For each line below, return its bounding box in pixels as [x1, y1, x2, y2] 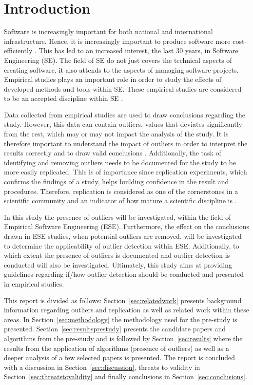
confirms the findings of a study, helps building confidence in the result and [4, 176, 229, 187]
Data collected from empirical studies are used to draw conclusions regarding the [4, 109, 246, 119]
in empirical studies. [4, 278, 64, 289]
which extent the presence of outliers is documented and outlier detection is [4, 250, 230, 260]
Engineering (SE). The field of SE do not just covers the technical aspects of [4, 55, 232, 65]
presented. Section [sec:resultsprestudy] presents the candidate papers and [4, 324, 226, 334]
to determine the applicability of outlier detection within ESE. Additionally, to [4, 240, 239, 250]
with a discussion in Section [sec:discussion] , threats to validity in [4, 362, 200, 372]
